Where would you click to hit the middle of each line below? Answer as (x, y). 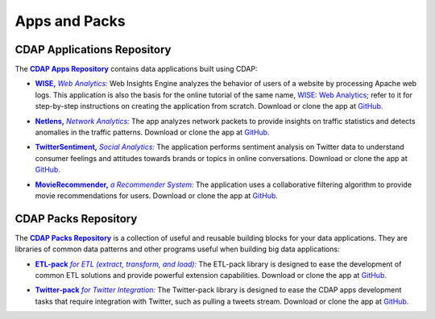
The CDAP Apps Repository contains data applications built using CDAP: (136, 69)
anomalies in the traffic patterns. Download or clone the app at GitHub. (152, 132)
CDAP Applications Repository (93, 50)
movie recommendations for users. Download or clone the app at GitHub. (156, 195)
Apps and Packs (70, 21)
